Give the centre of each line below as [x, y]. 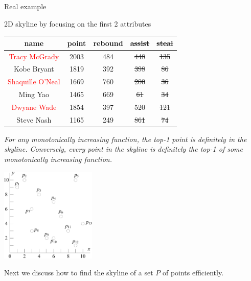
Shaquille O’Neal [34, 81]
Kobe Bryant [34, 69]
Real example [25, 6]
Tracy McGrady [34, 56]
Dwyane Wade [34, 107]
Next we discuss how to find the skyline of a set [79, 273]
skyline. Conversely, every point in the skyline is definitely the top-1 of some [124, 149]
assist [140, 43]
